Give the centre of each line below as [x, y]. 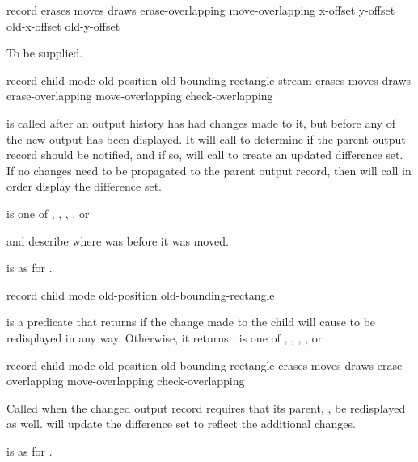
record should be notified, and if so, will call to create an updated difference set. [205, 155]
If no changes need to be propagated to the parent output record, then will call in [209, 170]
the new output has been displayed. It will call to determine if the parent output [206, 139]
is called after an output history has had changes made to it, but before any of [201, 122]
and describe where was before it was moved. [118, 240]
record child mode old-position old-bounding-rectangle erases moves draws [190, 365]
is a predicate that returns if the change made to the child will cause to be [191, 322]
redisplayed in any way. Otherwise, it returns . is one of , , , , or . [168, 337]
